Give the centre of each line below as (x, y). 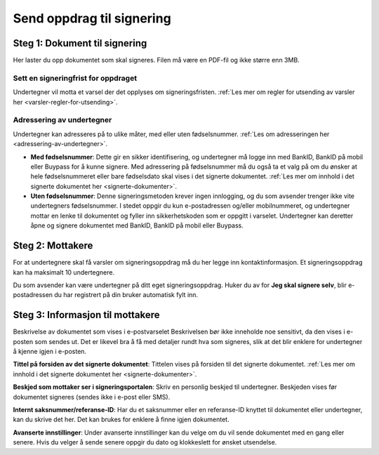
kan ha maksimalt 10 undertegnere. (64, 272)
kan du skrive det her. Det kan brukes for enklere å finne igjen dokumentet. (121, 420)
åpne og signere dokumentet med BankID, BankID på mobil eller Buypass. (137, 225)
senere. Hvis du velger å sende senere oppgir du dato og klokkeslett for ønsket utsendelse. (145, 442)
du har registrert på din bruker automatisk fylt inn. (126, 295)
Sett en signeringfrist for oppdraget (75, 78)
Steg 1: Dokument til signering (80, 43)
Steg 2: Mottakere (53, 246)
